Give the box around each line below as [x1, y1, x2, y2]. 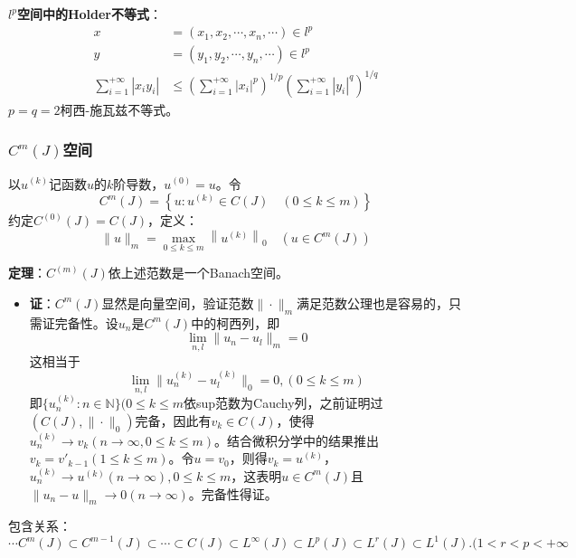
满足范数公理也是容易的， [296, 293, 449, 312]
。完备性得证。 [188, 484, 278, 503]
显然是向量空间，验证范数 [101, 293, 254, 312]
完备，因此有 [135, 411, 212, 430]
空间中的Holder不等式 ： [16, 5, 162, 23]
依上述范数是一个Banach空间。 [108, 263, 289, 282]
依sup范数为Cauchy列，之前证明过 [184, 393, 383, 412]
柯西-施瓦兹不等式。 [60, 99, 179, 118]
